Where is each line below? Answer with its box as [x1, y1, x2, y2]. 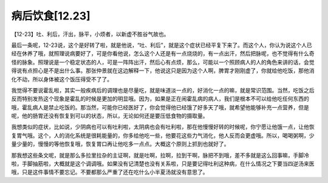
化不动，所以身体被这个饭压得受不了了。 [11, 75, 112, 83]
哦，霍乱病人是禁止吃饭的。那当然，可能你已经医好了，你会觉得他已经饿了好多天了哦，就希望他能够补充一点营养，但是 [11, 103, 309, 111]
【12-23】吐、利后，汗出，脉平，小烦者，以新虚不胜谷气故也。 [11, 30, 169, 38]
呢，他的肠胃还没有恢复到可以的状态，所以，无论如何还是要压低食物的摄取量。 [11, 112, 208, 120]
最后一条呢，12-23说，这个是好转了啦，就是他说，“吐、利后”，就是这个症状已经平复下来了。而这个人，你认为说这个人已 [11, 41, 312, 49]
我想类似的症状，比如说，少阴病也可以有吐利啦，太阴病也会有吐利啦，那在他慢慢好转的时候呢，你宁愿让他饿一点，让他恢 [11, 123, 315, 131]
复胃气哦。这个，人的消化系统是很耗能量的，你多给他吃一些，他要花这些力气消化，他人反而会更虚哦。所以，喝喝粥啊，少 [11, 131, 315, 139]
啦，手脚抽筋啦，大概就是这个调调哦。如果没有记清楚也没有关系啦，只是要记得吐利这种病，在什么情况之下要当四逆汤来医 [11, 160, 315, 167]
